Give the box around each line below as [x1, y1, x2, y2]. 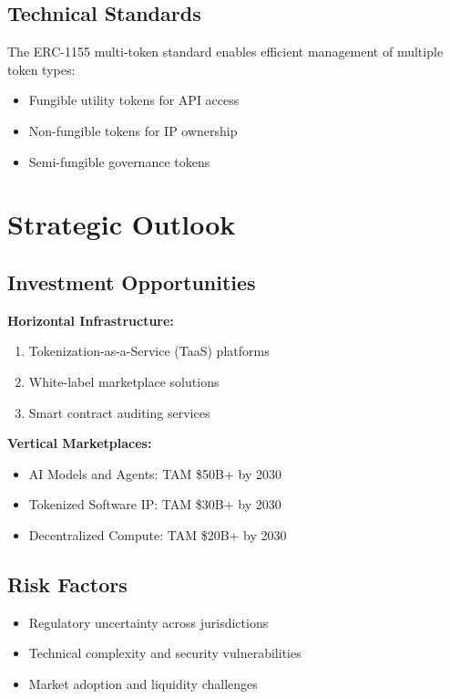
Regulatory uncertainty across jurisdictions [28, 612, 269, 631]
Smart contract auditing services [28, 402, 210, 422]
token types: [7, 59, 76, 78]
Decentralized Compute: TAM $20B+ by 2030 [28, 525, 287, 544]
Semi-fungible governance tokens [28, 151, 210, 171]
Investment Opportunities [7, 267, 256, 296]
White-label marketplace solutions [28, 371, 220, 391]
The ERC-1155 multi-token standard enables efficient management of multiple [7, 42, 444, 61]
